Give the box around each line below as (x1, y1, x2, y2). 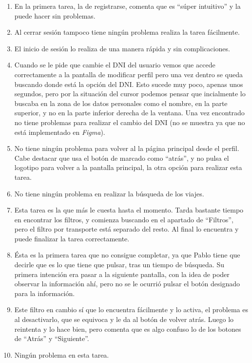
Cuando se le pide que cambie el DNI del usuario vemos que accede (14, 60, 215, 70)
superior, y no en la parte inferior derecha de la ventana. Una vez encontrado (14, 107, 245, 118)
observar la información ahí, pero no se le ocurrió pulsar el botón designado (14, 278, 240, 289)
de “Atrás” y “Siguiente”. (14, 333, 89, 343)
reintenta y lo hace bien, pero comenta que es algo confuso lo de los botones (14, 323, 241, 334)
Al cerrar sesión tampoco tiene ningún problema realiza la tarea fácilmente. (14, 27, 240, 37)
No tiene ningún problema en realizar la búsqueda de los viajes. (14, 188, 204, 198)
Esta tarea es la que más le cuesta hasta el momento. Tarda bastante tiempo (14, 205, 244, 215)
